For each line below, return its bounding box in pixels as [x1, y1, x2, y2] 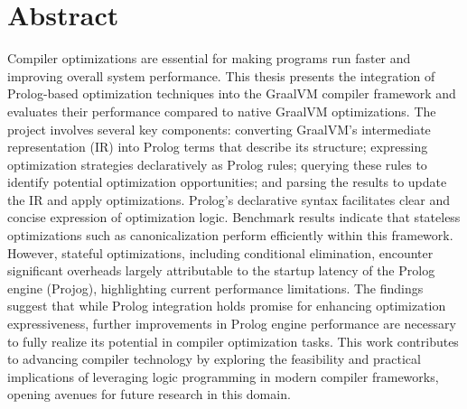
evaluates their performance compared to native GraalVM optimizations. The [7, 101, 436, 120]
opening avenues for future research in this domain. [7, 385, 291, 404]
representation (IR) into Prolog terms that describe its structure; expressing [7, 137, 428, 156]
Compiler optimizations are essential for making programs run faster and [7, 49, 411, 68]
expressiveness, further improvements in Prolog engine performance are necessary [7, 314, 456, 333]
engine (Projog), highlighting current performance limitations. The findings [7, 278, 424, 297]
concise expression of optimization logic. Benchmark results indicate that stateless [7, 208, 461, 227]
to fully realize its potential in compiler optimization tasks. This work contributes [7, 331, 459, 350]
